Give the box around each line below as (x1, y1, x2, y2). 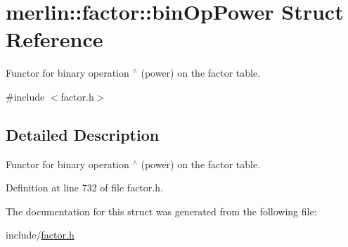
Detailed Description (6, 123, 160, 145)
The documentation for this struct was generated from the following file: (6, 203, 317, 218)
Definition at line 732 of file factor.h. (6, 180, 163, 195)
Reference (6, 25, 103, 53)
